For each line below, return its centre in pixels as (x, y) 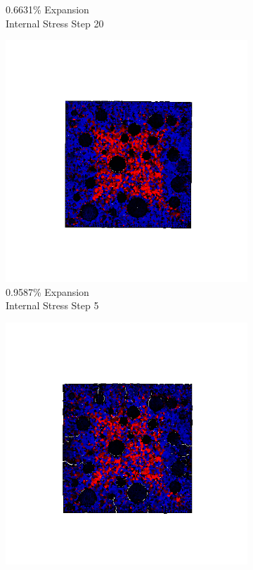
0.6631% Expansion (47, 9)
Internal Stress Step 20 (55, 23)
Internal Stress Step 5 (52, 305)
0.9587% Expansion (47, 291)
